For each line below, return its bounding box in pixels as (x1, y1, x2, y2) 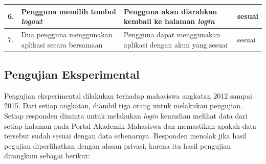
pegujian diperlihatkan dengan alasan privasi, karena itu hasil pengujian (4, 140, 231, 151)
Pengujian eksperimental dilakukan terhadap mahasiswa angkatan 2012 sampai (4, 90, 252, 101)
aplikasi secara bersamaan (21, 39, 103, 50)
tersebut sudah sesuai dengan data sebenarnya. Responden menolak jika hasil (4, 130, 247, 141)
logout (21, 16, 42, 27)
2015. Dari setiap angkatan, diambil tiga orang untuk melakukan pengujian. (4, 100, 242, 111)
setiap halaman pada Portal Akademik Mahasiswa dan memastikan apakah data (4, 120, 256, 131)
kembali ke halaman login (123, 16, 215, 27)
